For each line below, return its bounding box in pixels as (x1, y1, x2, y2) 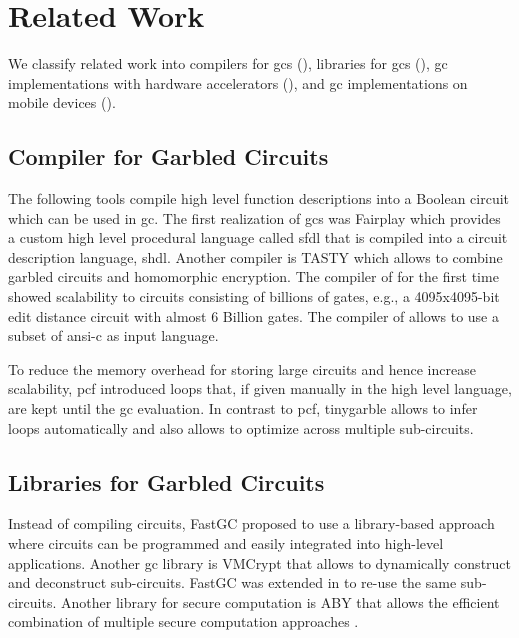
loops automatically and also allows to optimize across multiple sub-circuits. (8, 417, 474, 438)
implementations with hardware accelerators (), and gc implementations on (8, 72, 468, 93)
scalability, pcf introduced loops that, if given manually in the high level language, (8, 378, 512, 399)
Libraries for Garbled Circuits (8, 466, 325, 497)
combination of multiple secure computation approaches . (8, 611, 359, 632)
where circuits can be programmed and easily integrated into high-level (8, 533, 444, 554)
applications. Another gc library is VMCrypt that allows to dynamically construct (8, 552, 512, 573)
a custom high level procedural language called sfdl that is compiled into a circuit (8, 227, 508, 248)
